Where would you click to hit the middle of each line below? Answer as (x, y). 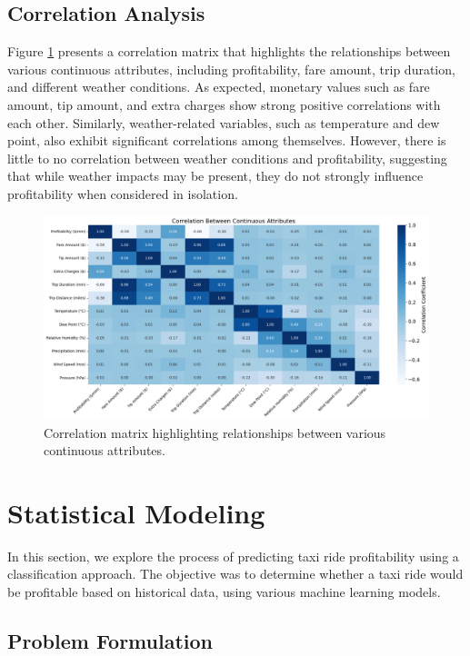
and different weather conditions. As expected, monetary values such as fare (219, 87)
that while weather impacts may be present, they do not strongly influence (215, 176)
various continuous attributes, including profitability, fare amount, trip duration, (231, 69)
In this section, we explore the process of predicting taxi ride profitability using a (233, 556)
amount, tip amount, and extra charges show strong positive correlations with (224, 104)
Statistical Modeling (136, 512)
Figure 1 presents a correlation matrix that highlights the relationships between (229, 51)
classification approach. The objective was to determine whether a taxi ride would (235, 574)
